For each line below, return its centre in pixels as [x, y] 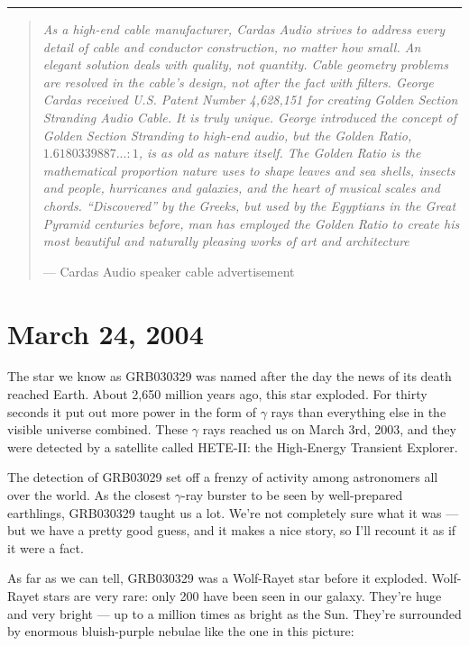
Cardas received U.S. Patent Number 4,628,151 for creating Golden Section [250, 100]
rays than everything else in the [359, 411]
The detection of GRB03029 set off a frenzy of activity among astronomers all [223, 477]
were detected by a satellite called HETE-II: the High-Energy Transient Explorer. [233, 446]
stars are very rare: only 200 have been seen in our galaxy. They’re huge [243, 595]
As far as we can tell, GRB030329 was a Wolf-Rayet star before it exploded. [217, 578]
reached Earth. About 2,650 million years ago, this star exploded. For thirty [217, 394]
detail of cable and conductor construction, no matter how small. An [232, 46]
